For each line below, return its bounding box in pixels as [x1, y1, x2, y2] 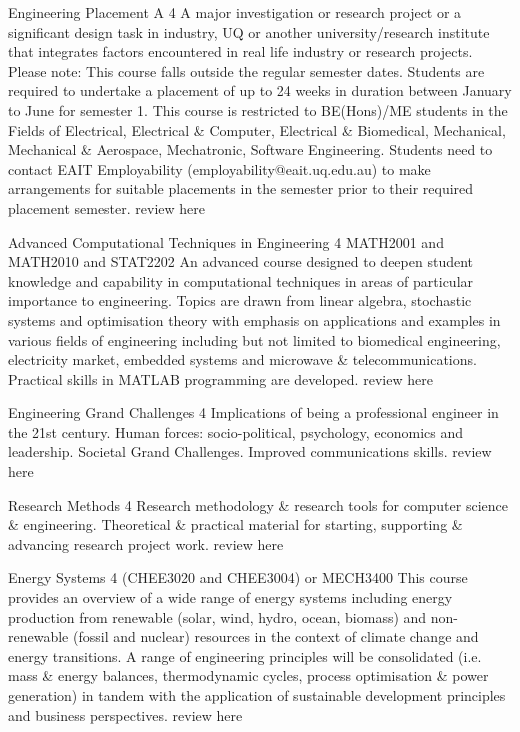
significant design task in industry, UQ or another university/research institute [8, 21, 490, 42]
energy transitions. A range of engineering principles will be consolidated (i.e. [8, 645, 482, 666]
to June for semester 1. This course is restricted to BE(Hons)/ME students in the [8, 99, 508, 120]
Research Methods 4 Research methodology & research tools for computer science [8, 494, 508, 515]
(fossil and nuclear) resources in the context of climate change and [72, 626, 479, 647]
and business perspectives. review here [8, 704, 243, 725]
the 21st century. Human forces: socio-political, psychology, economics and [8, 421, 464, 442]
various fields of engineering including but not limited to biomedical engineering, [8, 329, 501, 350]
